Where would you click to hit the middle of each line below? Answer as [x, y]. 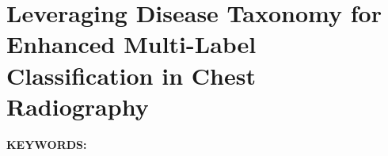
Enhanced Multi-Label [131, 44]
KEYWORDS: [47, 144]
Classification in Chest [131, 75]
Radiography [78, 106]
